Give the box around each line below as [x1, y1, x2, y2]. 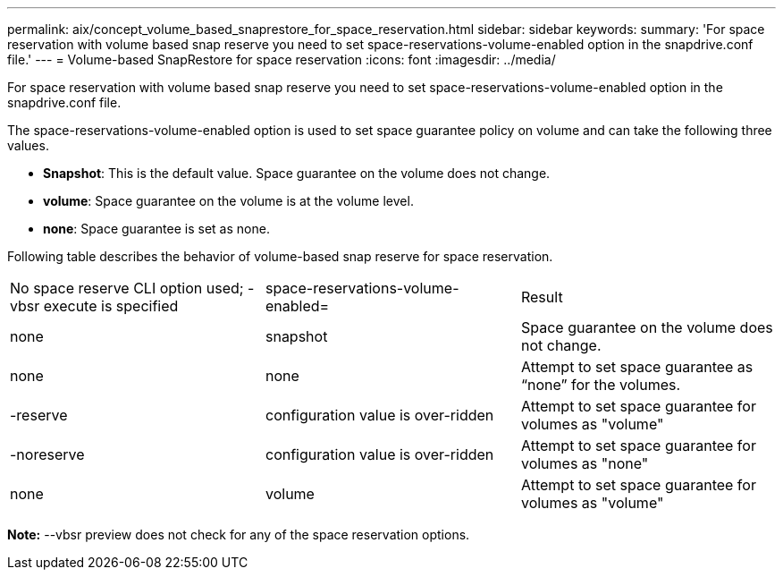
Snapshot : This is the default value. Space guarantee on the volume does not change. [43, 165, 551, 181]
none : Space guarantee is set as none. [43, 221, 270, 236]
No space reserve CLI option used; [10, 279, 244, 297]
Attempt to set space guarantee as [520, 358, 754, 376]
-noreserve [10, 445, 85, 463]
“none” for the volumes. [520, 376, 681, 394]
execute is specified [43, 297, 179, 315]
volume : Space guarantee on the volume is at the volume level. [43, 193, 414, 208]
